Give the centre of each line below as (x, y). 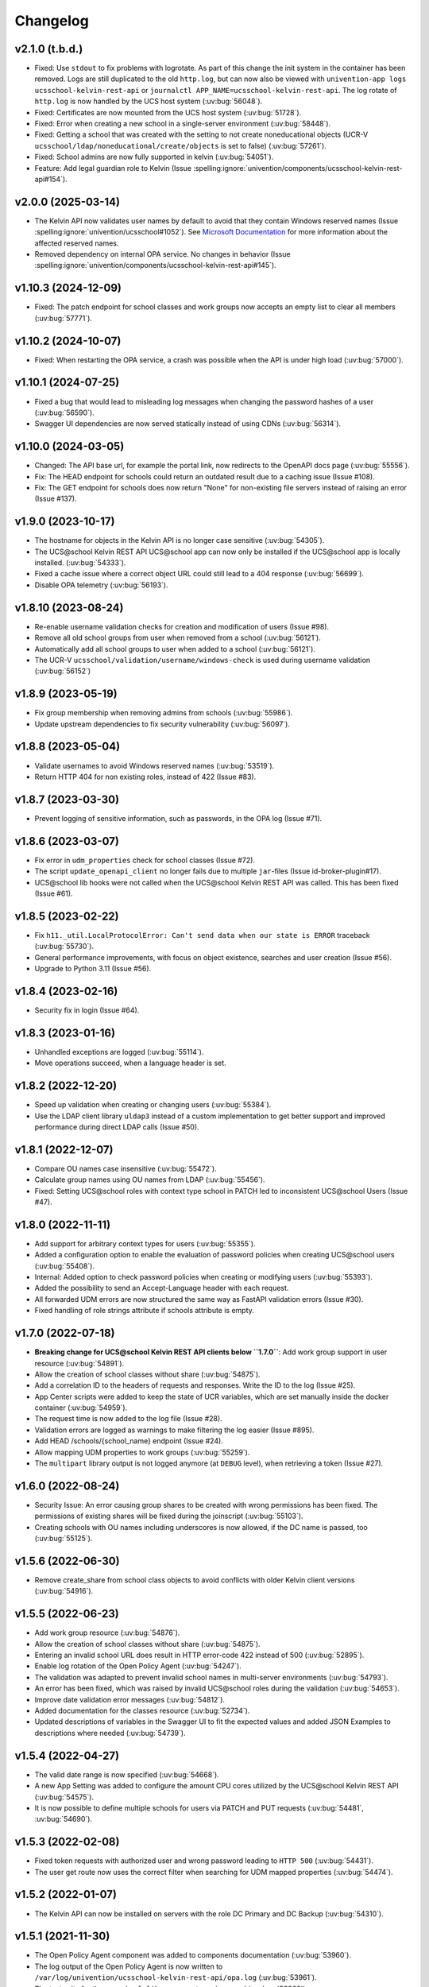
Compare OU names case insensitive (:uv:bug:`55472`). (126, 1168)
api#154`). (51, 179)
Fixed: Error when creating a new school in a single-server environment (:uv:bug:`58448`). (183, 124)
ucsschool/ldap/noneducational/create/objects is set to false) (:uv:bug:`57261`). (181, 145)
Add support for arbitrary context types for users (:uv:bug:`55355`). (145, 1243)
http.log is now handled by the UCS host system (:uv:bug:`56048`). (149, 101)
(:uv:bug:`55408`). (65, 1266)
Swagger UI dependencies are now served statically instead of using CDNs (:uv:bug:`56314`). (188, 424)
